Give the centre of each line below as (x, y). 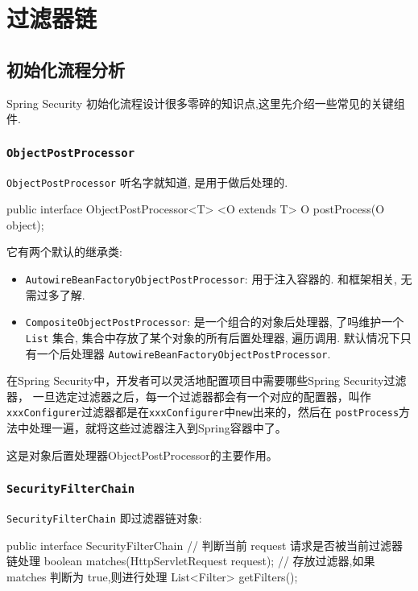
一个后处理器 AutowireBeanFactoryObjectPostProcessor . (184, 353)
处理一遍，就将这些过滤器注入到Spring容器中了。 (157, 428)
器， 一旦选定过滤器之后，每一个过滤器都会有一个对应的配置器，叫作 (189, 396)
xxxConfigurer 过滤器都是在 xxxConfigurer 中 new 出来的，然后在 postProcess (203, 412)
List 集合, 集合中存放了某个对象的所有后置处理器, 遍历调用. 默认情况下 (213, 337)
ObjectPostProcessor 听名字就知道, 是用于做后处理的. (147, 182)
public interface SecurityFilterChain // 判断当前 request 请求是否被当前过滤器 (205, 545)
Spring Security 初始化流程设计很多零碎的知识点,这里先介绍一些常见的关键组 (206, 103)
